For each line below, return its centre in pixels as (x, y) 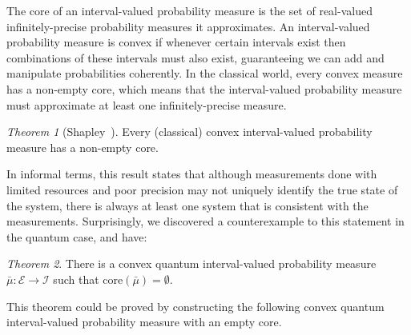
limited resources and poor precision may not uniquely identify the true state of (202, 189)
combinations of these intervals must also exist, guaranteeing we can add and (195, 57)
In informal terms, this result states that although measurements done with (192, 174)
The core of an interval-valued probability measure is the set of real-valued (189, 10)
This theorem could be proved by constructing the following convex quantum (195, 306)
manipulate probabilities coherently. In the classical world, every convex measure (205, 73)
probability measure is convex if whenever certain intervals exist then (176, 42)
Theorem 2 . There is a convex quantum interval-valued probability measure (191, 263)
